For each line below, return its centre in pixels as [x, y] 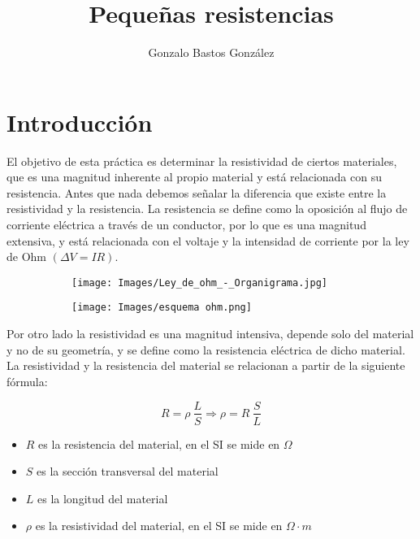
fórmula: [27, 381]
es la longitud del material [103, 498]
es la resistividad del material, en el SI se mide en [159, 526]
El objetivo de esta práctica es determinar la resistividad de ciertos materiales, [202, 161]
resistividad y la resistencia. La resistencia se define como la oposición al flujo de [207, 209]
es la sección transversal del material [128, 471]
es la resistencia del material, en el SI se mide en [159, 443]
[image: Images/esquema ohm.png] [162, 308]
